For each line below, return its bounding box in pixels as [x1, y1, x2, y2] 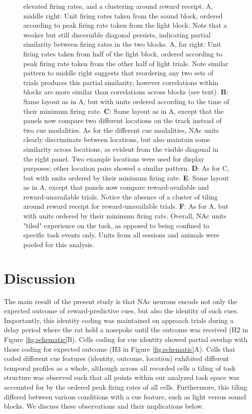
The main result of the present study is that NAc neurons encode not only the [4, 296, 237, 306]
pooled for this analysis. [23, 239, 94, 249]
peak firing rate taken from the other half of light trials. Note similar [23, 58, 229, 68]
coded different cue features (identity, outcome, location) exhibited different [4, 353, 229, 363]
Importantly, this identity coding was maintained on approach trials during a [4, 315, 234, 325]
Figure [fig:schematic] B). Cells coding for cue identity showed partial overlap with [4, 334, 248, 344]
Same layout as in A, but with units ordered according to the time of [23, 96, 229, 106]
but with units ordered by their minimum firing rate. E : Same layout [23, 172, 229, 182]
